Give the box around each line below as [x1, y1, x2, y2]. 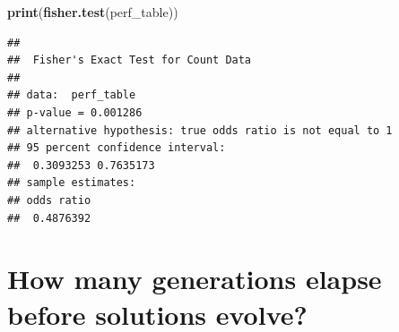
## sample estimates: [7, 176, 136, 190]
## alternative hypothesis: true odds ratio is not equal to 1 [7, 123, 393, 137]
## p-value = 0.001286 [7, 106, 143, 119]
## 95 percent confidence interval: [7, 141, 226, 155]
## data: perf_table [7, 89, 136, 102]
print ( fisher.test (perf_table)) [7, 3, 178, 21]
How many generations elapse [7, 260, 382, 297]
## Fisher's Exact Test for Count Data [7, 54, 252, 67]
